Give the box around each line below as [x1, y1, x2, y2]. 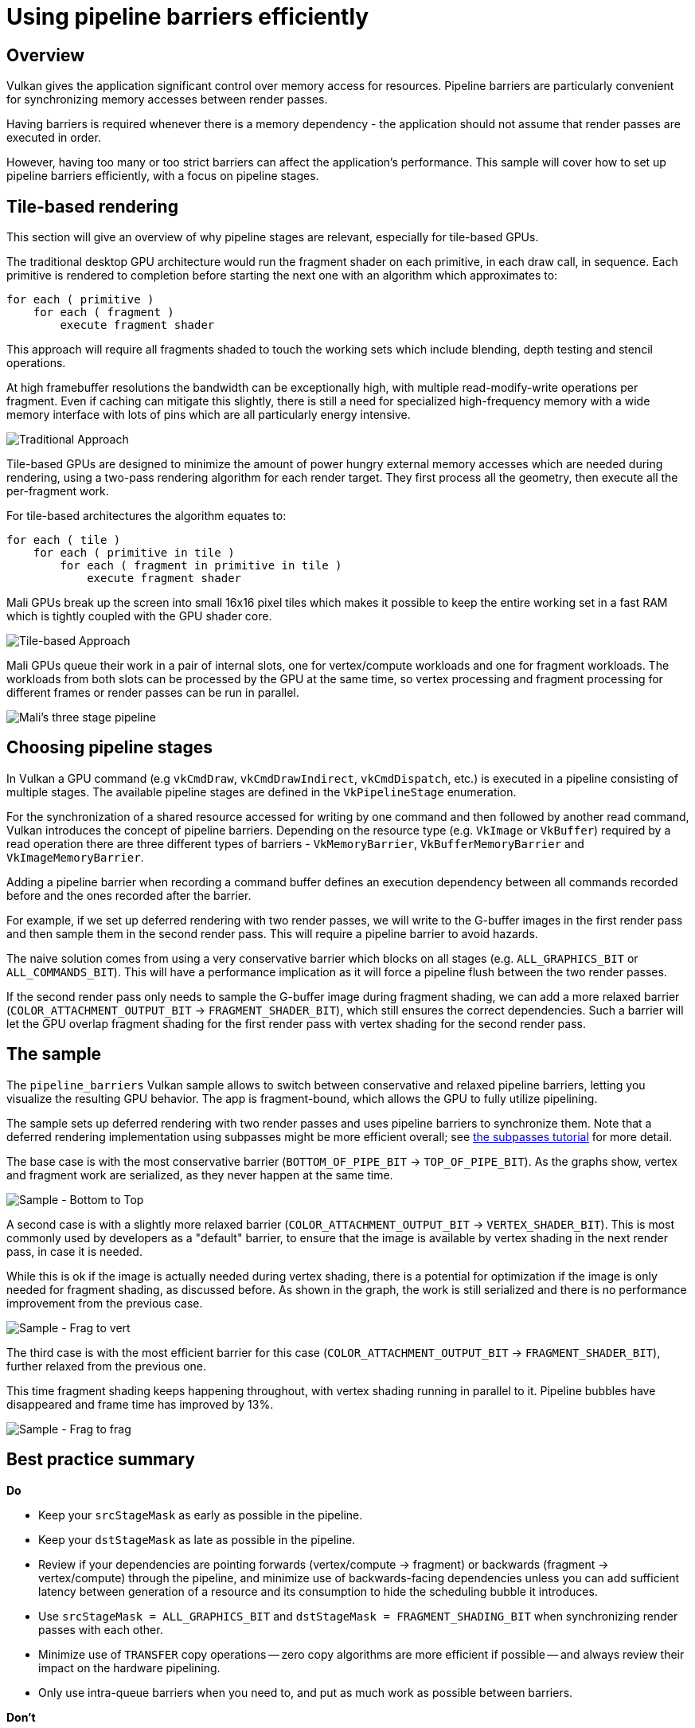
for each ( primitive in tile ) [33, 546, 235, 560]
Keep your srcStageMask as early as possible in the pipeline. [38, 1507, 363, 1522]
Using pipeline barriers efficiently [6, 3, 369, 30]
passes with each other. [38, 1622, 163, 1636]
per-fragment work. [6, 484, 109, 498]
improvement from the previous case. [6, 1296, 203, 1310]
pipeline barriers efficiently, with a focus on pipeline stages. [6, 169, 319, 183]
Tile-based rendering [6, 196, 178, 217]
